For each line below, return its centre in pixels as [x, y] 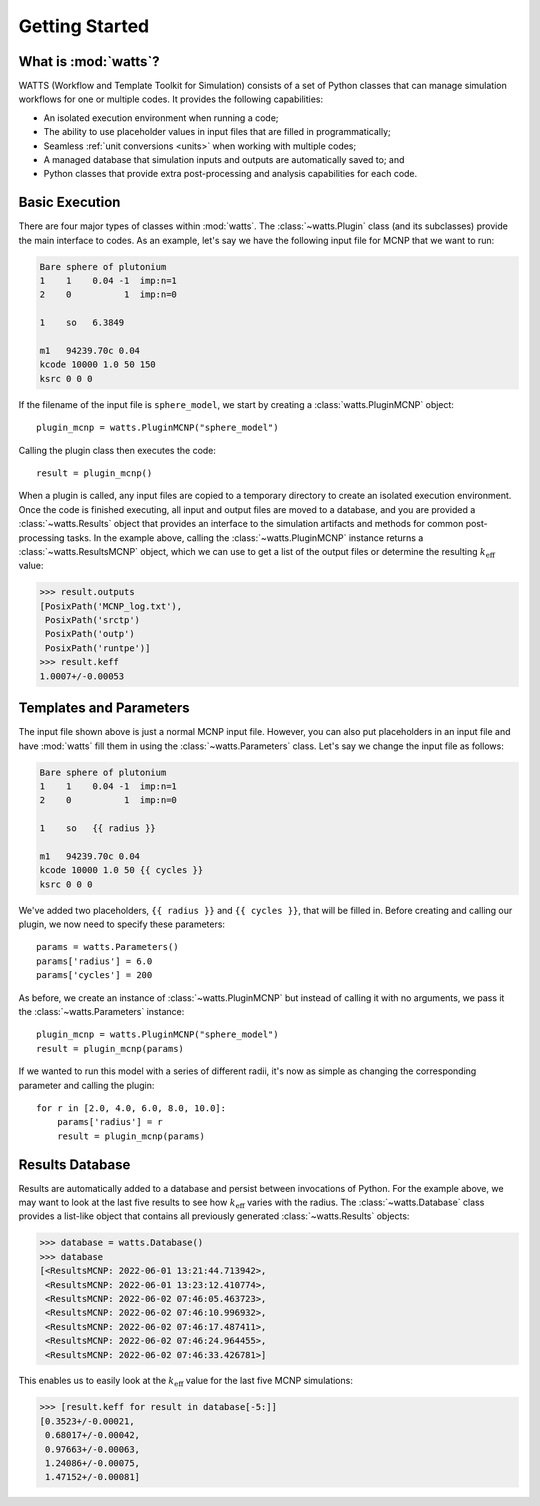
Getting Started [84, 26]
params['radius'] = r [110, 1122]
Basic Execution [69, 202]
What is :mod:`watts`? [89, 61]
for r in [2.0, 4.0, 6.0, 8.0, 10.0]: [131, 1108]
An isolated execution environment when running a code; [161, 117]
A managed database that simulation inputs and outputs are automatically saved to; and [224, 160]
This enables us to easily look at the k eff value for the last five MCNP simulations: [186, 1382]
